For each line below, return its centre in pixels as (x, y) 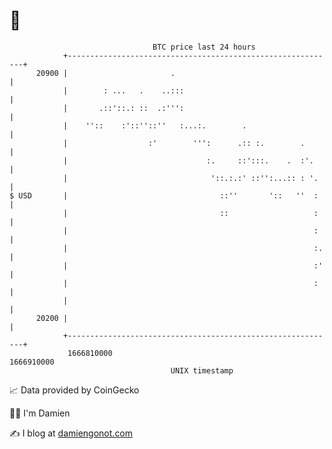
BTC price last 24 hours (204, 47)
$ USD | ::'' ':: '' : (164, 195)
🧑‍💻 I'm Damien (40, 413)
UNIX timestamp (202, 370)
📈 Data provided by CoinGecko (74, 390)
